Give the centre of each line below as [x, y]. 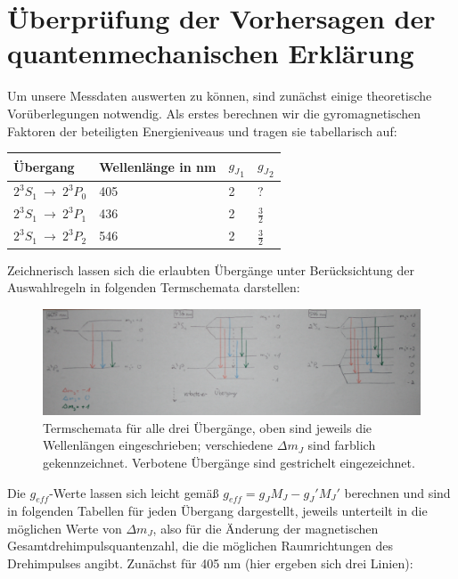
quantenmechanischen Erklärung [211, 53]
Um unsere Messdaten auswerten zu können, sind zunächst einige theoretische [220, 96]
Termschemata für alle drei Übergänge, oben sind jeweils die [208, 427]
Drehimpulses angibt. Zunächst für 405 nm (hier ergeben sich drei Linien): [210, 563]
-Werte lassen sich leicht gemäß [134, 492]
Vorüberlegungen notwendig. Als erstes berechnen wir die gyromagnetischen [214, 113]
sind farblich [342, 445]
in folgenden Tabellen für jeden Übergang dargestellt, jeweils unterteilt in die [217, 511]
